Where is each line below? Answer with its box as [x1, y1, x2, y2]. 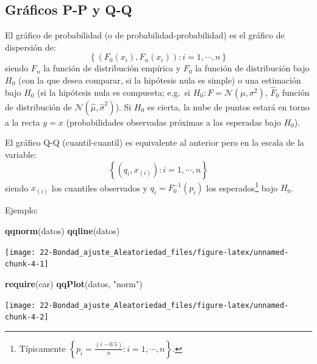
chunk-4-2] [5, 313, 49, 322]
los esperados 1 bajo [206, 179, 278, 194]
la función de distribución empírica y [43, 62, 181, 74]
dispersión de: [5, 40, 56, 53]
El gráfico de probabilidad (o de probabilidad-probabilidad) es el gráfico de [5, 29, 285, 41]
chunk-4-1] [5, 260, 49, 269]
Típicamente [19, 341, 66, 354]
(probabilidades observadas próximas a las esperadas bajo [66, 115, 281, 128]
